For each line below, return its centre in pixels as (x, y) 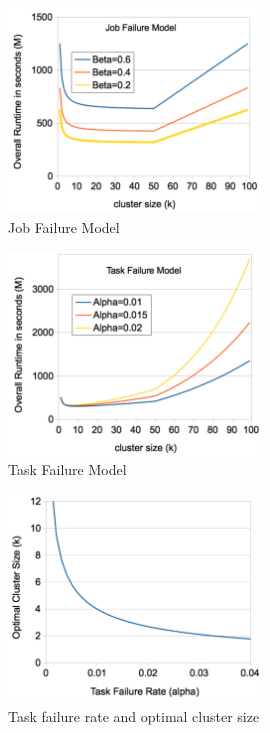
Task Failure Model (67, 469)
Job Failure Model (64, 226)
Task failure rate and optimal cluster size (134, 716)
